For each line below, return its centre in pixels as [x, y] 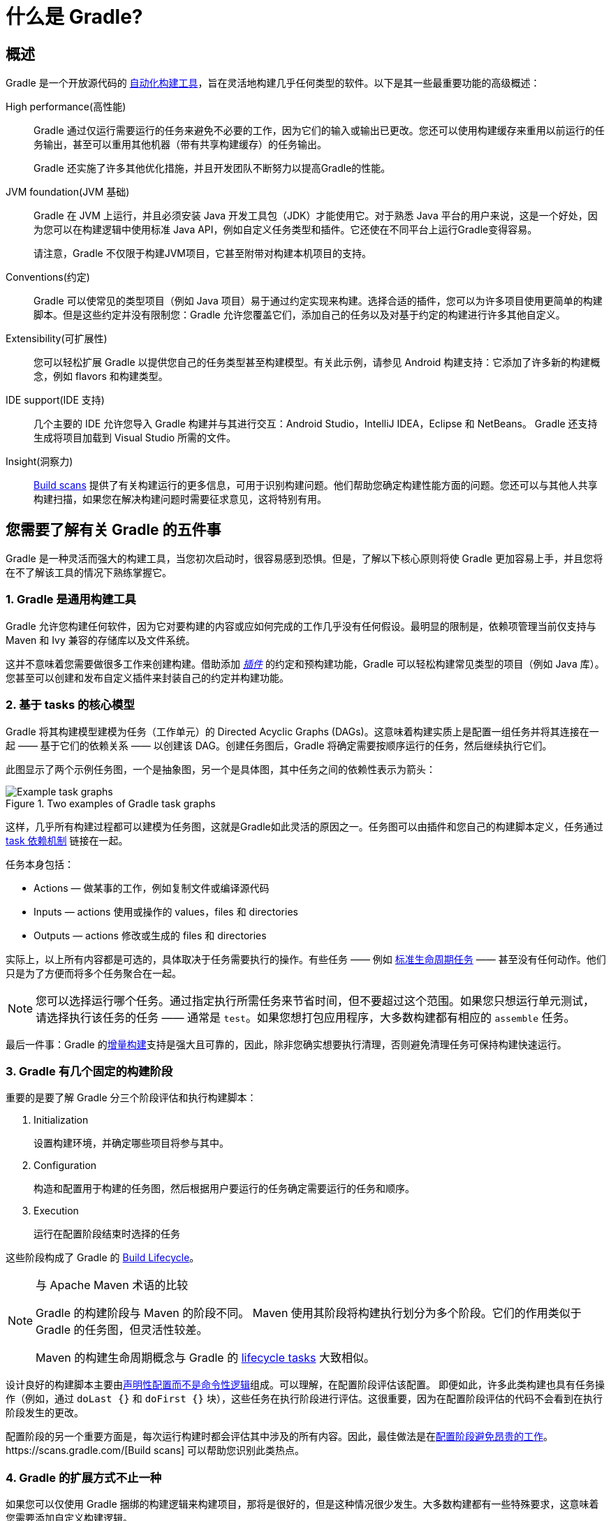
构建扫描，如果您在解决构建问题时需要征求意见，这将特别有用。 [180, 499]
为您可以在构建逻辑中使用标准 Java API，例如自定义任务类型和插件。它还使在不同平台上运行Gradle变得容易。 [286, 230]
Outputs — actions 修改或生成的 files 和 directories [150, 935]
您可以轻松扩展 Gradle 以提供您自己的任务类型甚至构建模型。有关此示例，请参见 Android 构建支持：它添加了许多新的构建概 [317, 362]
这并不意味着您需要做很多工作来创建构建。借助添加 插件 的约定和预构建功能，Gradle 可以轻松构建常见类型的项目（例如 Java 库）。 [305, 663]
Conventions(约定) [48, 277]
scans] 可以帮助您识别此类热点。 [229, 1450]
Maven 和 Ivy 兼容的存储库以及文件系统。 [101, 640]
